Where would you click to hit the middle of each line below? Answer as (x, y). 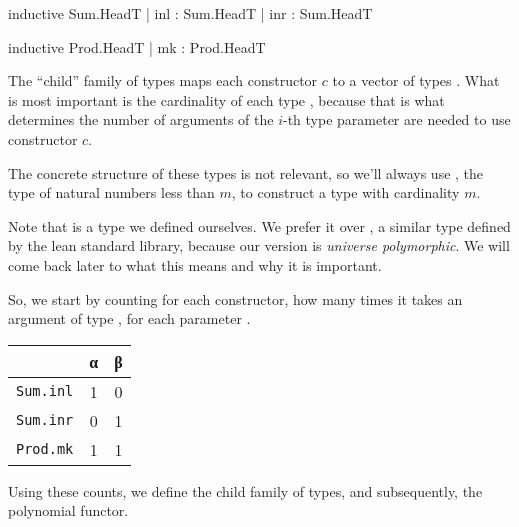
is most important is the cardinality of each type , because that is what (226, 99)
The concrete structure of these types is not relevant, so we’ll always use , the (246, 172)
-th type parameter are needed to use (397, 119)
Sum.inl (45, 391)
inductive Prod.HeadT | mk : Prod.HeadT (137, 46)
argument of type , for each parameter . (129, 318)
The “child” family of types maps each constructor (163, 80)
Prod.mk (45, 449)
